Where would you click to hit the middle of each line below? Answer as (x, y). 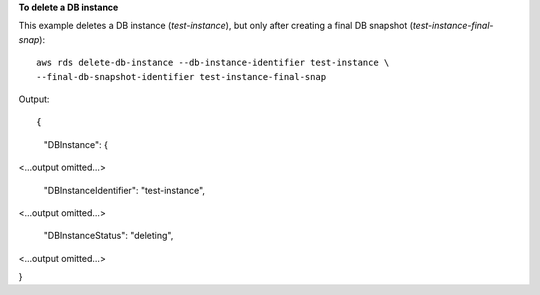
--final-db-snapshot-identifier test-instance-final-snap (181, 76)
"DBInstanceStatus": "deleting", (108, 236)
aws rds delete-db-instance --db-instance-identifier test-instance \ (213, 63)
